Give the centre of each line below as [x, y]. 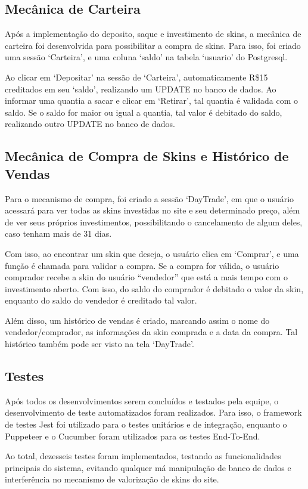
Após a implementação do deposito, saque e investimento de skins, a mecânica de [153, 34]
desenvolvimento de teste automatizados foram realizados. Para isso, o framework [153, 412]
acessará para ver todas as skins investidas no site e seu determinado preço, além [153, 210]
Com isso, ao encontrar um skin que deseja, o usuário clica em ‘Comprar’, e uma [152, 253]
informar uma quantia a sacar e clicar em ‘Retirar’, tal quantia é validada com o [152, 100]
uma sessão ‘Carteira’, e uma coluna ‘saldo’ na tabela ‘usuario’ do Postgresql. [146, 57]
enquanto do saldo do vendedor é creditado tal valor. [101, 300]
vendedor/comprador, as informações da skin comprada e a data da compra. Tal [151, 332]
